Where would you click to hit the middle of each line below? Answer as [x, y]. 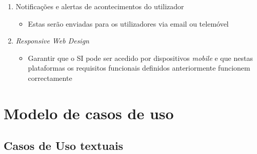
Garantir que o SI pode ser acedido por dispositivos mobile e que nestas [140, 58]
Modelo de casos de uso [89, 113]
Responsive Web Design [52, 41]
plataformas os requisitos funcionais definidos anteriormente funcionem [139, 68]
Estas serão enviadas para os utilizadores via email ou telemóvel [128, 23]
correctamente [50, 78]
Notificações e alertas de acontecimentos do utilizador [100, 6]
